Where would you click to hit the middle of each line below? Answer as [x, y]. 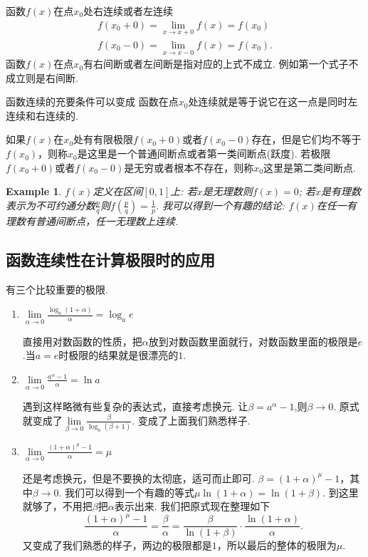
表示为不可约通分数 [51, 205]
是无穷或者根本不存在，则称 [189, 167]
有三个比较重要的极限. [57, 289]
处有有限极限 [104, 139]
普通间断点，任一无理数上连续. [107, 220]
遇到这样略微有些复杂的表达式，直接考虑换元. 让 [135, 406]
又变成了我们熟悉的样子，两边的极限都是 [117, 545]
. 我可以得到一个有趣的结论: [220, 205]
